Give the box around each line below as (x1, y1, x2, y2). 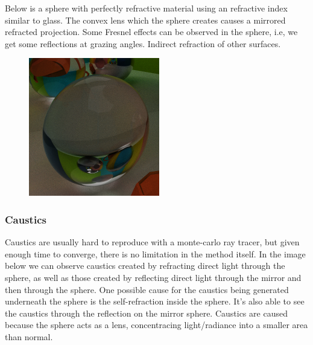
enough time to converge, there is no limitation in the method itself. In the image (5, 247, 306, 260)
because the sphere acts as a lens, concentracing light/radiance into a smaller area (5, 318, 308, 331)
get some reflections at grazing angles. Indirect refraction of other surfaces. (5, 37, 281, 50)
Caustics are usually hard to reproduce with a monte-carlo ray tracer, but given (5, 236, 300, 248)
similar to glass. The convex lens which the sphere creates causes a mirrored (5, 13, 286, 26)
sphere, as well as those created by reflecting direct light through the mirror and (5, 271, 302, 283)
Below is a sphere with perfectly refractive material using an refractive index (5, 2, 288, 14)
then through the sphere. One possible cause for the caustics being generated (5, 283, 289, 295)
